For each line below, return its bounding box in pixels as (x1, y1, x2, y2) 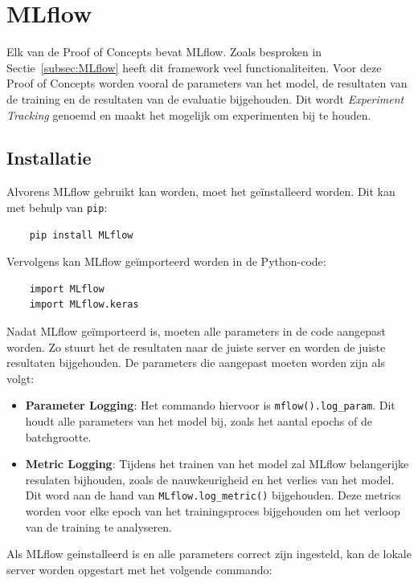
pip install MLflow (29, 229, 133, 241)
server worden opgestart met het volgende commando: (6, 561, 273, 577)
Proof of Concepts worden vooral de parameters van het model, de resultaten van (6, 75, 408, 92)
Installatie (6, 145, 92, 170)
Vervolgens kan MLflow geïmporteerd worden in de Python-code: (6, 253, 326, 270)
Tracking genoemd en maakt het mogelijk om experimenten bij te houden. (6, 106, 371, 123)
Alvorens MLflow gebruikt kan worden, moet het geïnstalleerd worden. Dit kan (6, 183, 395, 200)
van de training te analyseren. (25, 518, 172, 535)
